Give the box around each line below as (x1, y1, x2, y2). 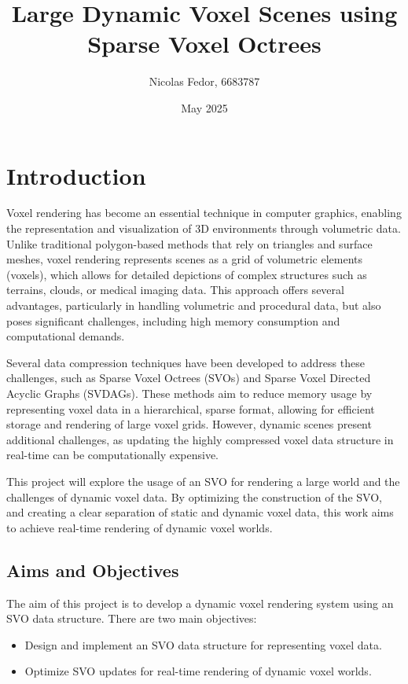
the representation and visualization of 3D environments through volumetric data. (6, 220, 401, 237)
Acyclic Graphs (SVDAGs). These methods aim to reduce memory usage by (6, 384, 373, 401)
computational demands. (6, 328, 125, 344)
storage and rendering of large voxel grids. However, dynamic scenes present (6, 416, 372, 432)
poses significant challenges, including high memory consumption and (6, 312, 340, 329)
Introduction (6, 159, 146, 191)
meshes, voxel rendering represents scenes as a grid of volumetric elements (6, 251, 363, 267)
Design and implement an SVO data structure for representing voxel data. (24, 636, 382, 653)
